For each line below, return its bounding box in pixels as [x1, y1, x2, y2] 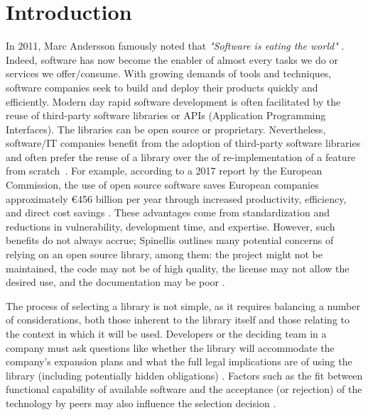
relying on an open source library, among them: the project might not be [6, 247, 323, 262]
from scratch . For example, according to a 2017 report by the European [6, 163, 323, 178]
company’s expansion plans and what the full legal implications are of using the [6, 354, 352, 369]
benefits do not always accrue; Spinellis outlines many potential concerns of [6, 233, 334, 248]
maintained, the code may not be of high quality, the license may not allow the [6, 260, 350, 275]
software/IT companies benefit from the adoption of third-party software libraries [6, 135, 361, 150]
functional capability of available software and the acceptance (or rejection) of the [6, 382, 362, 397]
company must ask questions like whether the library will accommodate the [6, 340, 335, 355]
